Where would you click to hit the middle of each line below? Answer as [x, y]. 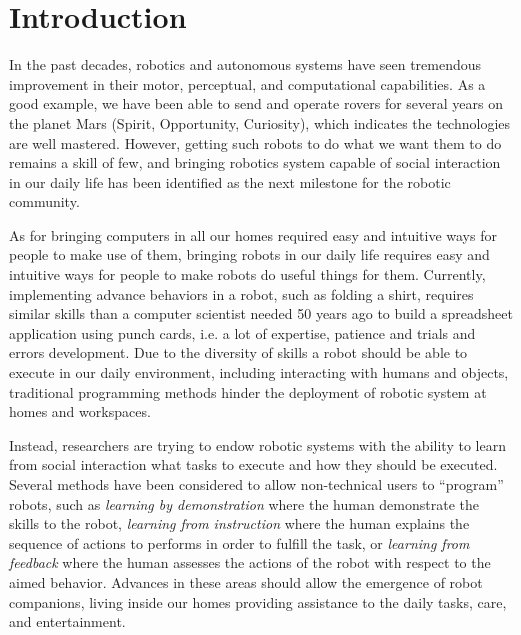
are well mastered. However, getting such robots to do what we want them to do [255, 142]
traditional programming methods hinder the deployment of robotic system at [248, 391]
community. [44, 201]
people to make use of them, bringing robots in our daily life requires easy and [249, 254]
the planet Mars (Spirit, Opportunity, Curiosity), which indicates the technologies [260, 122]
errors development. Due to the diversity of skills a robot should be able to [238, 352]
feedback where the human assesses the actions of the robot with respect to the [250, 562]
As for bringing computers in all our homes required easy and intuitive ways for [253, 234]
